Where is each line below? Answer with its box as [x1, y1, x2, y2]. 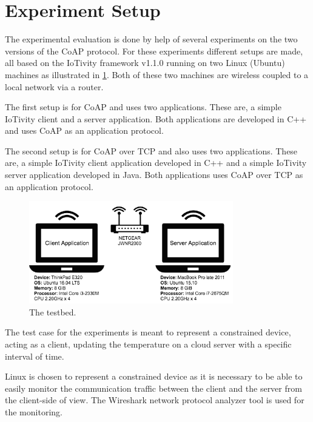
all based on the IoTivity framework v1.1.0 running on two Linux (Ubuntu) [5, 56, 285, 69]
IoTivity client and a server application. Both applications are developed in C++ [5, 112, 307, 125]
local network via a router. [5, 80, 104, 93]
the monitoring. [5, 405, 62, 418]
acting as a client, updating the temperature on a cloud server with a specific [5, 337, 292, 350]
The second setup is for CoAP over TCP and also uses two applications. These [5, 144, 298, 157]
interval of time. [5, 349, 64, 362]
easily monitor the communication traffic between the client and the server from [5, 381, 302, 394]
